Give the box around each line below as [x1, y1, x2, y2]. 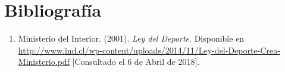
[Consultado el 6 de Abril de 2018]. [72, 55, 200, 68]
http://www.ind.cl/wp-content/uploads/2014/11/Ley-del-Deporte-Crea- [18, 43, 280, 56]
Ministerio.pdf [18, 55, 70, 68]
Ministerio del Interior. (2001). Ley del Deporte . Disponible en [18, 32, 245, 45]
